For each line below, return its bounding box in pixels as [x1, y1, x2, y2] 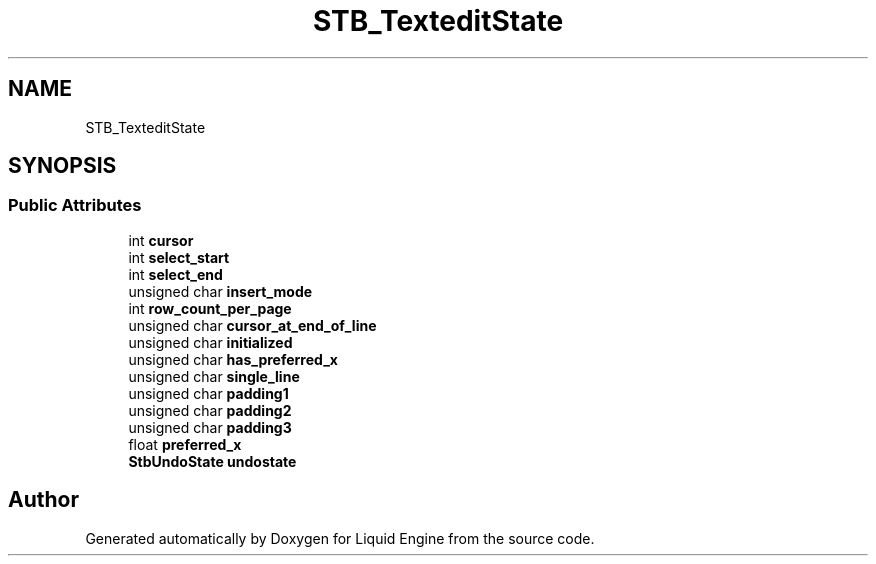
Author [8, 487, 79, 513]
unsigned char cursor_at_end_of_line [128, 316, 377, 334]
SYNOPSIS [8, 153, 117, 179]
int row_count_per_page [128, 299, 292, 317]
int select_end [128, 265, 223, 283]
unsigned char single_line [128, 367, 300, 385]
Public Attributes [8, 195, 142, 216]
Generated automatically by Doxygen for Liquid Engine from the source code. [85, 529, 595, 547]
